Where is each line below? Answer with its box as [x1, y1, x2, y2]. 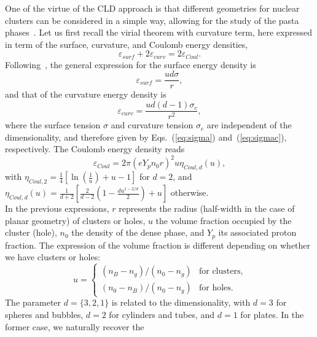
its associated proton [218, 226, 297, 239]
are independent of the [206, 118, 292, 131]
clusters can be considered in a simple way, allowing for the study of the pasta [5, 14, 299, 26]
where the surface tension [5, 118, 101, 131]
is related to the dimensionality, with [111, 296, 251, 309]
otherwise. [170, 186, 209, 199]
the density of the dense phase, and [71, 226, 205, 239]
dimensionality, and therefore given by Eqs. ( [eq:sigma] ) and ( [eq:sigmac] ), [5, 130, 287, 143]
